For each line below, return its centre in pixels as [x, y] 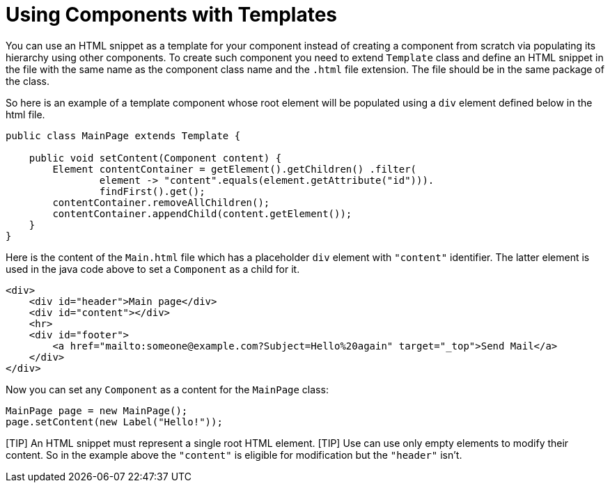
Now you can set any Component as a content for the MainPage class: [167, 389]
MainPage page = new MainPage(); [97, 410]
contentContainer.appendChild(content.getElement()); [202, 213]
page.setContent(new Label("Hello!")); [114, 422]
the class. [28, 81]
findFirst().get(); [152, 191]
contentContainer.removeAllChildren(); [161, 202]
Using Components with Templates [172, 15]
